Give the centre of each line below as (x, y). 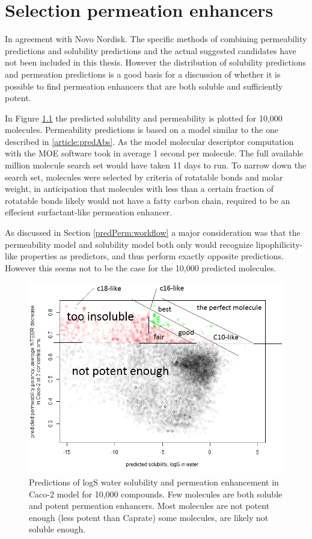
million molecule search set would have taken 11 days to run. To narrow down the (156, 165)
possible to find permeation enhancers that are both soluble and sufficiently (144, 86)
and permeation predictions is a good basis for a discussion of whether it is (143, 74)
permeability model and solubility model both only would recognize (129, 244)
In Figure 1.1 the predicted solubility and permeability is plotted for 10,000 (144, 118)
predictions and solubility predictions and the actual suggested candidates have (151, 50)
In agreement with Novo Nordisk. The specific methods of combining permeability (156, 39)
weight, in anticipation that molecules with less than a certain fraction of (139, 189)
